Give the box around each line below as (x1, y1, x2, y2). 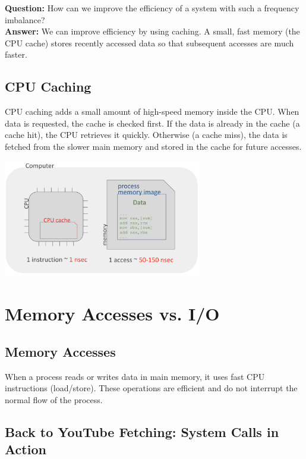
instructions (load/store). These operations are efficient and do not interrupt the (5, 382, 298, 394)
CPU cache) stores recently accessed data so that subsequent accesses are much (5, 36, 294, 49)
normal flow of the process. (5, 393, 103, 405)
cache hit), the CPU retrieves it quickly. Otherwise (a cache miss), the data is (5, 128, 288, 141)
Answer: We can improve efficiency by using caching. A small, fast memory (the (5, 25, 300, 37)
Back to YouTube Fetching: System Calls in (5, 422, 279, 441)
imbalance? (5, 13, 45, 26)
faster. (5, 48, 27, 61)
